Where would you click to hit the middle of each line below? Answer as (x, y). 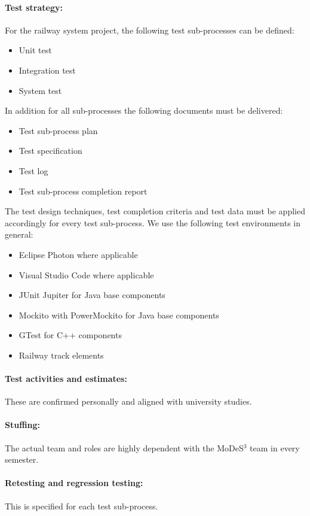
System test (40, 90)
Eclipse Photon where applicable (78, 254)
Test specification (50, 151)
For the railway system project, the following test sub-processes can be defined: (150, 30)
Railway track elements (61, 355)
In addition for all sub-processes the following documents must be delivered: (144, 110)
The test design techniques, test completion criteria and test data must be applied (155, 211)
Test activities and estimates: (66, 379)
